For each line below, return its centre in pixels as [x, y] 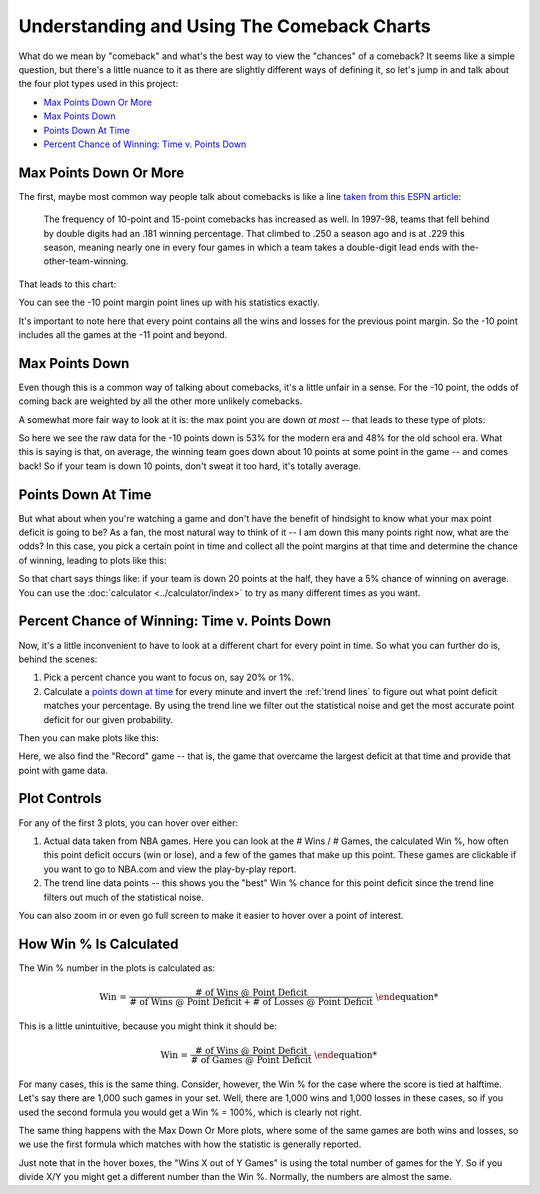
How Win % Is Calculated [98, 943]
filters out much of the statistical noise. [123, 897]
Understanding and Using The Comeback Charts [225, 26]
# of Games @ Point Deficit [251, 1060]
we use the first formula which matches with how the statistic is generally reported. [190, 1144]
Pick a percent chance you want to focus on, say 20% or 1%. [169, 677]
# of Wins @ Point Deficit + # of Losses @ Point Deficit [251, 1002]
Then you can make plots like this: [88, 737]
